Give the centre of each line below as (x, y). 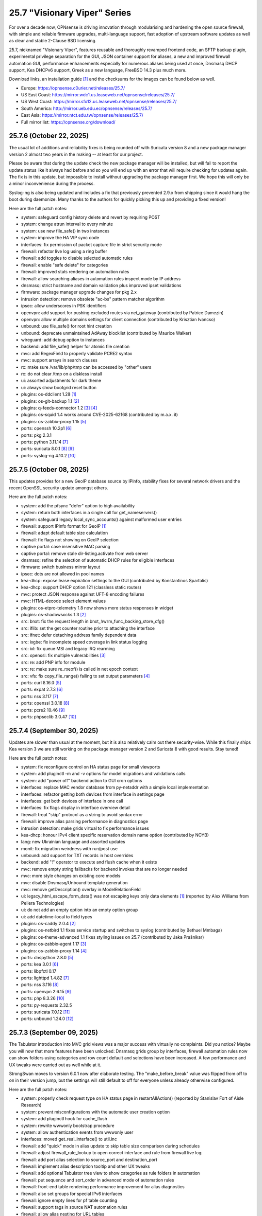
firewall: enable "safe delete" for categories (65, 265)
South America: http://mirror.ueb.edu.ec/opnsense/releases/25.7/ (87, 108)
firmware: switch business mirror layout (61, 567)
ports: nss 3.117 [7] (40, 696)
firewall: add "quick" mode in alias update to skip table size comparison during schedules (110, 1146)
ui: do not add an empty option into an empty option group (80, 910)
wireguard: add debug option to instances (63, 340)
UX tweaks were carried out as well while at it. (55, 1065)
